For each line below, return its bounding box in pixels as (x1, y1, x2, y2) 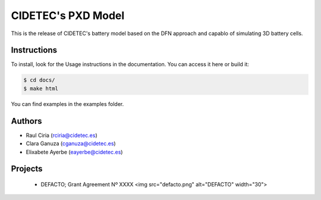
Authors (11, 116, 42, 126)
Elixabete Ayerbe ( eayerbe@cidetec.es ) (26, 148, 123, 155)
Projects (11, 164, 43, 174)
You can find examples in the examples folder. (11, 100, 124, 107)
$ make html (23, 85, 59, 92)
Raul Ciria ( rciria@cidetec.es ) (26, 132, 97, 139)
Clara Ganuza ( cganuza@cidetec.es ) (26, 140, 116, 147)
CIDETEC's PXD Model (11, 9, 125, 22)
